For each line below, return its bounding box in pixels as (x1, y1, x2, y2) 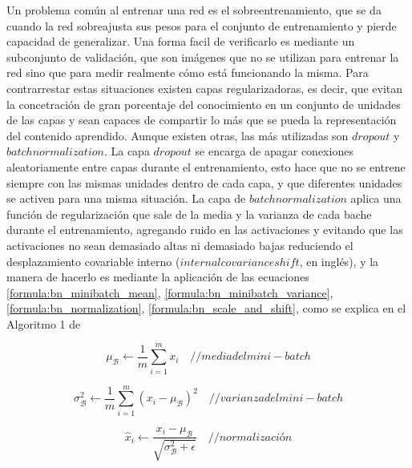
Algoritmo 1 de (6, 315, 81, 332)
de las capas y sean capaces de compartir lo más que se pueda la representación (6, 111, 397, 128)
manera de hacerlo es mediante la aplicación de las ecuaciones (6, 268, 309, 285)
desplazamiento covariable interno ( (6, 252, 180, 269)
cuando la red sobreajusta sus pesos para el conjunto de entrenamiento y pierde (6, 17, 397, 34)
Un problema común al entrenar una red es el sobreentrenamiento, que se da (6, 2, 382, 18)
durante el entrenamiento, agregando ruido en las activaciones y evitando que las (6, 221, 403, 238)
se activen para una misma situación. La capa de (6, 190, 246, 207)
